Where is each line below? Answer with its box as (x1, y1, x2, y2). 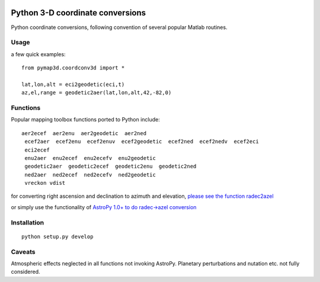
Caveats (11, 248, 36, 256)
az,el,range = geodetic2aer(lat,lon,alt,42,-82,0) (21, 89, 172, 96)
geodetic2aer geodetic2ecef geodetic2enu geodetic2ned (24, 163, 197, 170)
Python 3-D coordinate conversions (11, 8, 146, 18)
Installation (11, 218, 44, 226)
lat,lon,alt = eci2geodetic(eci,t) (21, 81, 125, 88)
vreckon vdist (24, 180, 66, 187)
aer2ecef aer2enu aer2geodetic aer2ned (21, 130, 147, 136)
